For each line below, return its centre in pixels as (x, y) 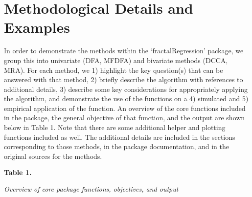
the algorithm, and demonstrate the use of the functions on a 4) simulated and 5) (126, 98)
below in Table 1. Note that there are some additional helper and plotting (115, 127)
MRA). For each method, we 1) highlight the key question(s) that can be (114, 70)
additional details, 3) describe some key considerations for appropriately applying (126, 89)
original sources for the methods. (53, 156)
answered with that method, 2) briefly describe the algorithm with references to (124, 79)
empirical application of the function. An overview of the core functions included (125, 108)
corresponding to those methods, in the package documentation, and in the (116, 146)
